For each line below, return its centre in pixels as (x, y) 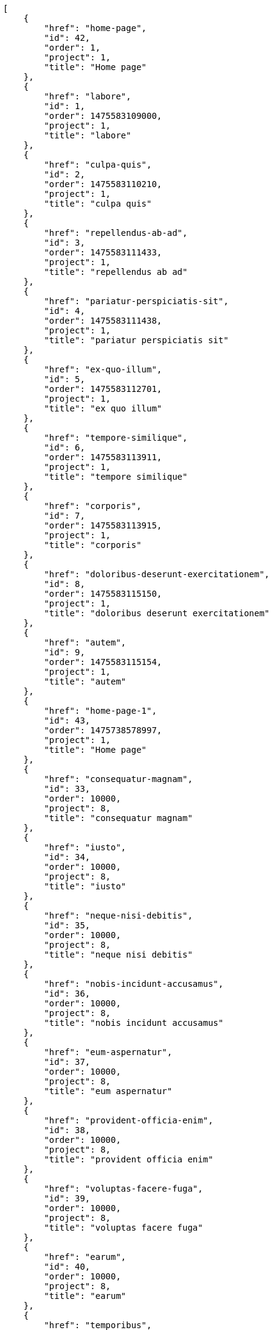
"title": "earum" (85, 1296)
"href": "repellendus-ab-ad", (116, 233)
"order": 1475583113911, (103, 457)
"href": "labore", (88, 96)
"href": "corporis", (93, 506)
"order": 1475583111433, (103, 252)
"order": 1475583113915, (103, 525)
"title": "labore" (88, 135)
